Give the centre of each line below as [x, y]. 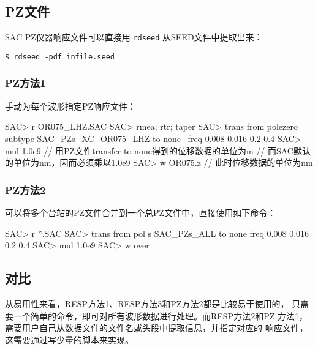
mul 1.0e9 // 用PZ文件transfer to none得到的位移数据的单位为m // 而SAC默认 [158, 150]
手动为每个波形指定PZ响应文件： [71, 106]
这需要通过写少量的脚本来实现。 [69, 339]
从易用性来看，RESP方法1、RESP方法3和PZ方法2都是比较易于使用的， [147, 303]
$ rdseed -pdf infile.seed [60, 57]
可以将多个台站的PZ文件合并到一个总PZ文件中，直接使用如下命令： [141, 212]
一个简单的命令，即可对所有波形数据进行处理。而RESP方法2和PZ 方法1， [160, 315]
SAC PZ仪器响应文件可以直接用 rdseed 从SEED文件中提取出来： [134, 37]
